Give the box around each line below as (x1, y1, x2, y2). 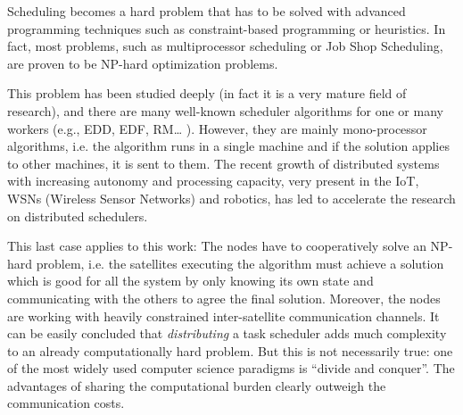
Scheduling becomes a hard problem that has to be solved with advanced (7, 2, 406, 20)
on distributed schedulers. (7, 206, 148, 225)
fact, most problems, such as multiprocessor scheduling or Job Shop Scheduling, (7, 37, 443, 55)
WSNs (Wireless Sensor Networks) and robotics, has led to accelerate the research (7, 188, 456, 207)
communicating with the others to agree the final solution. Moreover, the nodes (7, 288, 441, 307)
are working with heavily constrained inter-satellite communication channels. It (7, 306, 440, 325)
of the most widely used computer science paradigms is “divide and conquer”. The (7, 359, 455, 378)
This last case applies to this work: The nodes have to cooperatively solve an (7, 237, 426, 255)
